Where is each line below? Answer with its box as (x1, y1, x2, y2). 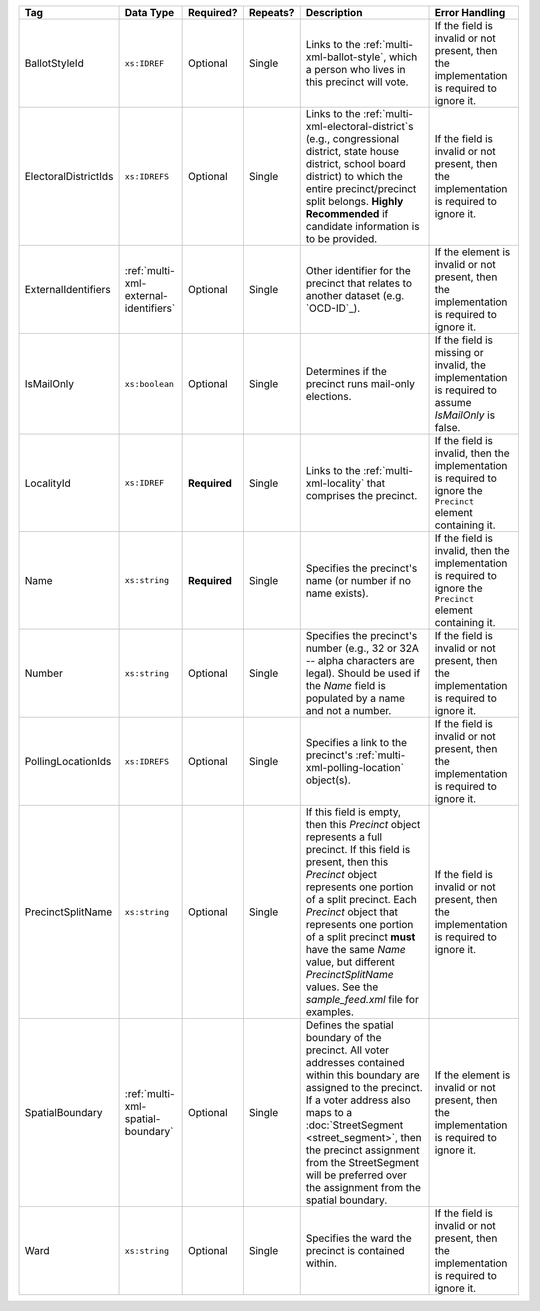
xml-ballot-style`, (305, 50, 387, 64)
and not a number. (305, 704, 392, 717)
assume (434, 396, 472, 409)
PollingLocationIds (24, 755, 112, 768)
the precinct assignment (305, 1143, 420, 1157)
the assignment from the (305, 1181, 422, 1194)
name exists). (305, 586, 369, 600)
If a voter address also (305, 1093, 411, 1107)
